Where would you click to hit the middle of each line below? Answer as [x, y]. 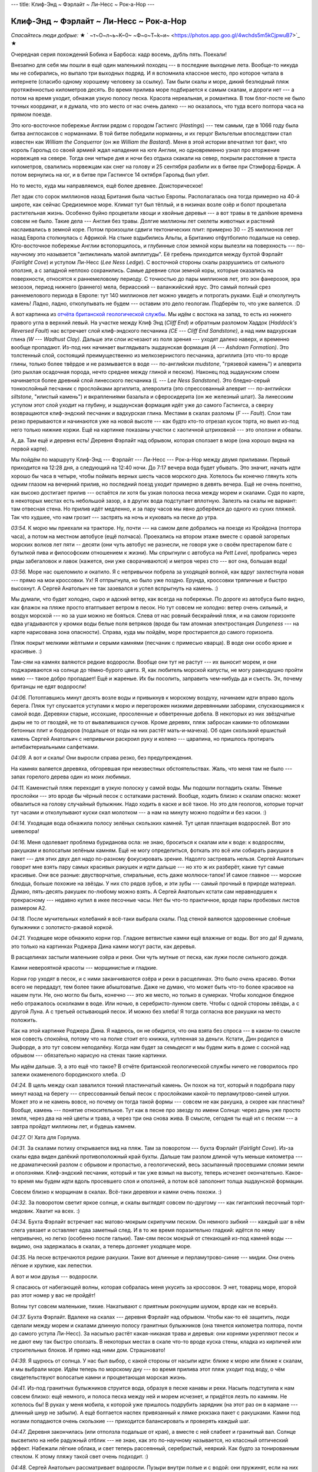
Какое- [294, 1173]
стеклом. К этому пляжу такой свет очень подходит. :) [79, 1457]
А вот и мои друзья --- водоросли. [54, 1276]
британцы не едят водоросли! [49, 687]
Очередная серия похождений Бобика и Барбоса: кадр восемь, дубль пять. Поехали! [119, 54]
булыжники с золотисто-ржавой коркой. [62, 927]
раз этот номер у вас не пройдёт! [53, 1295]
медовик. [23, 1211]
